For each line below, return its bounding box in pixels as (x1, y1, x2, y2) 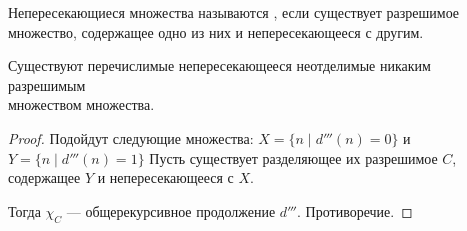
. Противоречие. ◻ (297, 200, 413, 221)
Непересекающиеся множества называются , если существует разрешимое (8, 2, 460, 22)
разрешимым (8, 74, 86, 95)
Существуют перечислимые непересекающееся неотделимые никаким (8, 55, 431, 76)
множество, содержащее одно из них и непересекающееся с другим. (8, 21, 424, 42)
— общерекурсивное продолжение (66, 200, 276, 221)
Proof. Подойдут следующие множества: (8, 127, 254, 148)
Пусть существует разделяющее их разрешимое (149, 147, 438, 168)
